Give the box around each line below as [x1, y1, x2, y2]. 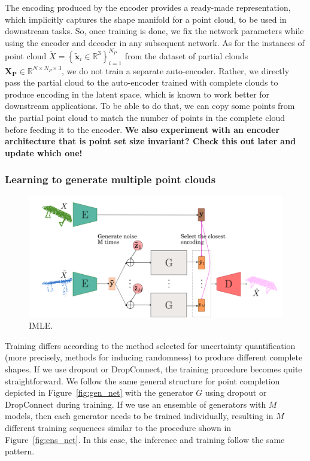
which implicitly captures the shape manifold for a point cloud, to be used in [5, 13, 287, 25]
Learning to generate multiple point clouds [5, 172, 216, 187]
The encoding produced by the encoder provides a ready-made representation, [5, 1, 291, 13]
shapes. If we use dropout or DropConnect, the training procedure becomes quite [5, 363, 302, 375]
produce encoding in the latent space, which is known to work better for [5, 87, 270, 100]
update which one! [5, 146, 83, 159]
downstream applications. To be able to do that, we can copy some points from [5, 99, 295, 112]
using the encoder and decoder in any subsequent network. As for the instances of [5, 36, 305, 48]
